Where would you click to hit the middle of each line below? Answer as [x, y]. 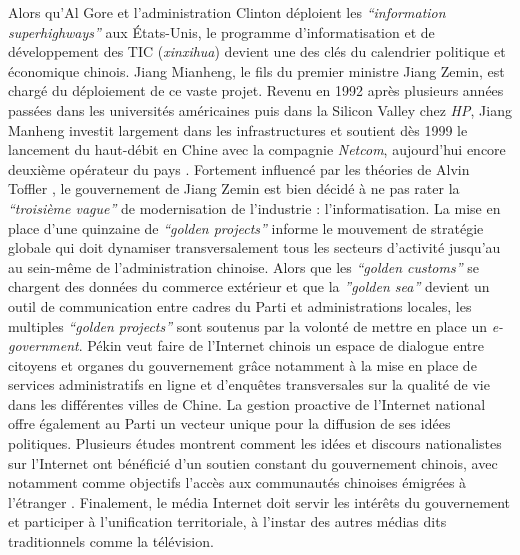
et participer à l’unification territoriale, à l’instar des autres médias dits [227, 521]
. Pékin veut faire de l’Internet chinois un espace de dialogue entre [281, 345]
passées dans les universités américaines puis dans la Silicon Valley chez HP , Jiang [260, 109]
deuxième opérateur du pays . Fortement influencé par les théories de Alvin [239, 168]
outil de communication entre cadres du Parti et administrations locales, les [240, 305]
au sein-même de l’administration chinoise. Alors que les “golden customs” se [243, 266]
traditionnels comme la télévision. [111, 541]
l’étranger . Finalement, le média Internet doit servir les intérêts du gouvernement [259, 501]
